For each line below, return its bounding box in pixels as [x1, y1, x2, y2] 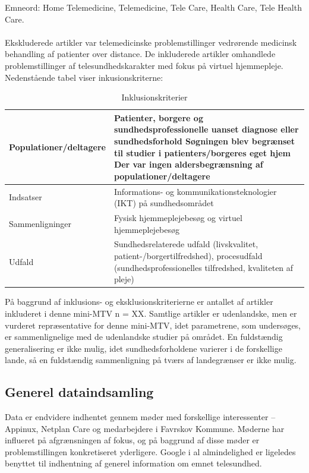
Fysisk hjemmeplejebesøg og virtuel [113, 212, 242, 223]
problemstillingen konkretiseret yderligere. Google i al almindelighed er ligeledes [5, 445, 296, 458]
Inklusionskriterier [121, 91, 188, 103]
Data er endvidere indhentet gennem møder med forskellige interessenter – [5, 411, 276, 423]
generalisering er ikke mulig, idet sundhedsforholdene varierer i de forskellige [5, 342, 282, 354]
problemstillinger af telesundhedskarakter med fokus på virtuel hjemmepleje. [5, 59, 283, 71]
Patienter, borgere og [113, 111, 203, 124]
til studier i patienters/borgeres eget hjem [113, 146, 291, 159]
